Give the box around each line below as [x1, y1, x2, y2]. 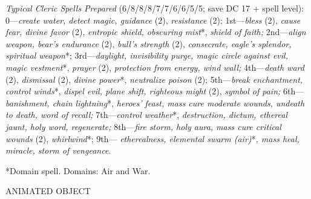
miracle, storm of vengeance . [5, 144, 111, 157]
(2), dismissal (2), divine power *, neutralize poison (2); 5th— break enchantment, [5, 73, 303, 85]
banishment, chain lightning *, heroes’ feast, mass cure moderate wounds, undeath [5, 96, 305, 109]
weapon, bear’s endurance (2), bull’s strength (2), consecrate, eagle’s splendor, [5, 37, 292, 50]
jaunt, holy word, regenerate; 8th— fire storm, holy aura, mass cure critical [5, 120, 281, 132]
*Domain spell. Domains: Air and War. [5, 164, 151, 177]
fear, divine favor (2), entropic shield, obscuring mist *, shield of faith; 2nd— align [5, 25, 306, 38]
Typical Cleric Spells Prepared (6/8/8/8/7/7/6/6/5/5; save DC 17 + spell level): [5, 2, 304, 14]
